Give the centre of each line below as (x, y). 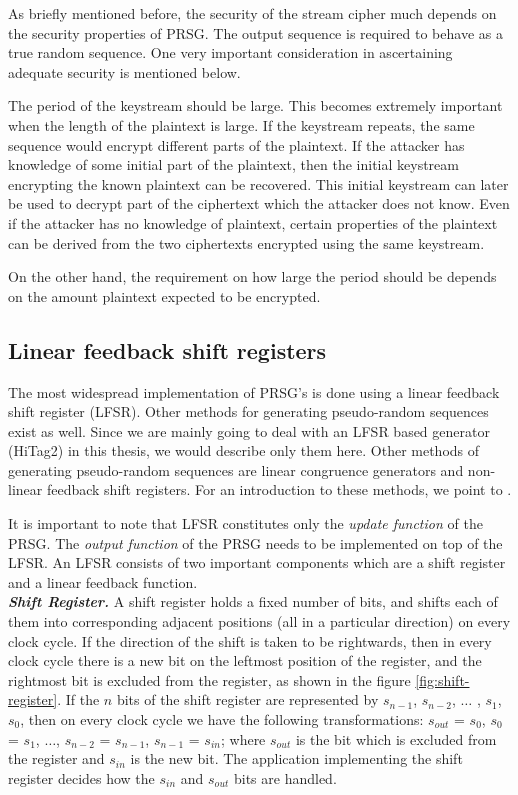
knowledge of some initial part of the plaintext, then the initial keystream (233, 164)
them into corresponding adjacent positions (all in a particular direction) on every (259, 621)
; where (243, 738)
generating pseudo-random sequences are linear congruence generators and (236, 469)
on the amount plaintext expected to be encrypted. (164, 295)
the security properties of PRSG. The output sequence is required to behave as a (255, 32)
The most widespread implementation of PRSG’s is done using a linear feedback (254, 391)
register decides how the (81, 777)
